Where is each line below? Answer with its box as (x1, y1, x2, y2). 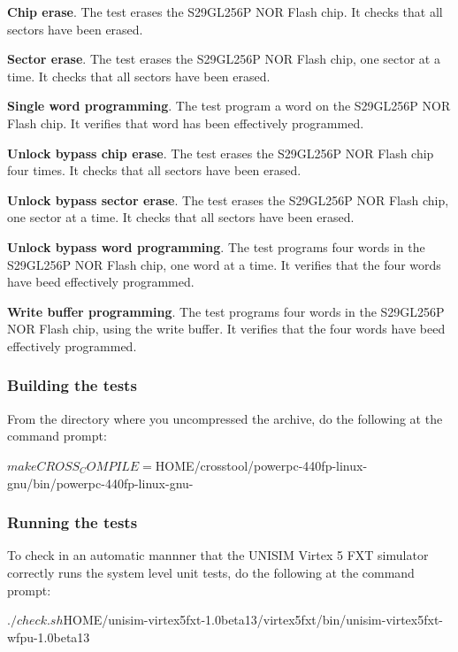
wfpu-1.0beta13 (7, 627, 90, 646)
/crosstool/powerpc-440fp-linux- (194, 456, 368, 474)
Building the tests (7, 374, 137, 396)
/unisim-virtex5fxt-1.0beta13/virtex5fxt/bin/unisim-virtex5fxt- (102, 610, 444, 629)
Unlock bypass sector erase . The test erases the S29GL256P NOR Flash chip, (7, 190, 449, 209)
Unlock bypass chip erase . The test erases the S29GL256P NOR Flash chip (7, 143, 434, 162)
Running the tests (7, 511, 138, 533)
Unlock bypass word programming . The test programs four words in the (7, 237, 425, 256)
